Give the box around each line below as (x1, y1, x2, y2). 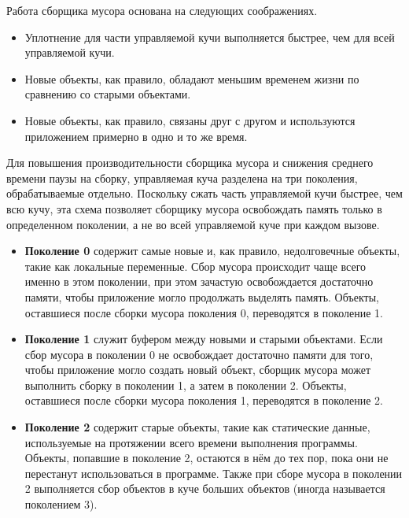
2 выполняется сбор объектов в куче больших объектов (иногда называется (24, 480, 385, 497)
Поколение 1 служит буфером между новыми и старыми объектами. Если (24, 331, 383, 347)
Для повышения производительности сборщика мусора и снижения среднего (6, 154, 374, 171)
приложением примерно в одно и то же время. (24, 128, 248, 144)
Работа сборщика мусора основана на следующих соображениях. (6, 2, 318, 18)
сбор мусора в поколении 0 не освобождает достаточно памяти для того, (24, 346, 374, 362)
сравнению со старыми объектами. (24, 86, 191, 102)
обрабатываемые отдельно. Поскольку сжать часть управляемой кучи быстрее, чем (6, 185, 403, 202)
